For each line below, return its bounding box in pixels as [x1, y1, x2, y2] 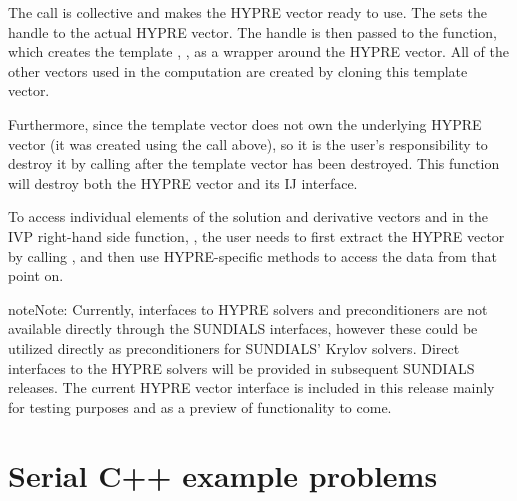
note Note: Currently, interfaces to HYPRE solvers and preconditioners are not [8, 298, 488, 319]
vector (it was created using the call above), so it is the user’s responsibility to [8, 133, 488, 154]
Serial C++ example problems [8, 455, 438, 496]
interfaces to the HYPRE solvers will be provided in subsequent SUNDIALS [8, 357, 475, 378]
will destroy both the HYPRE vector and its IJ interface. [8, 172, 358, 193]
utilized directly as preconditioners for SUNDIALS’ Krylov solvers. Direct [8, 337, 460, 358]
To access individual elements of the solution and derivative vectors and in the [8, 206, 488, 227]
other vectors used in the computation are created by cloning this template [8, 60, 468, 81]
